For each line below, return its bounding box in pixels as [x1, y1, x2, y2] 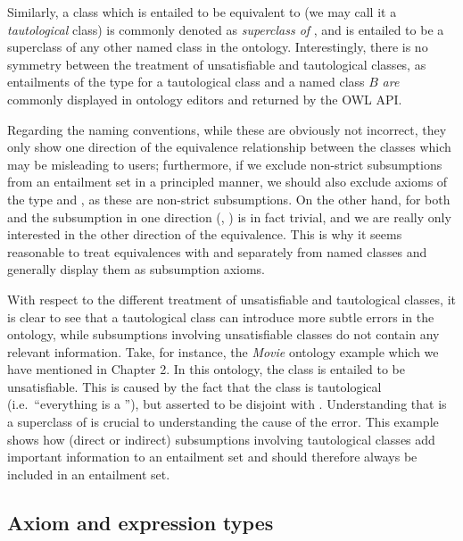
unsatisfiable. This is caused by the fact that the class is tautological [7, 377, 382, 395]
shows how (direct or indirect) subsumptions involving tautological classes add [7, 429, 435, 448]
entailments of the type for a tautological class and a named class [7, 72, 365, 91]
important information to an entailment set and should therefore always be [7, 447, 418, 466]
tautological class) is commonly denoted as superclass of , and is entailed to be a [7, 20, 444, 38]
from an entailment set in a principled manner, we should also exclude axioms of [7, 172, 448, 191]
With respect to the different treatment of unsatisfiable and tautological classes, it [7, 289, 457, 308]
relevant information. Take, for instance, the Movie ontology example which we [7, 342, 439, 361]
